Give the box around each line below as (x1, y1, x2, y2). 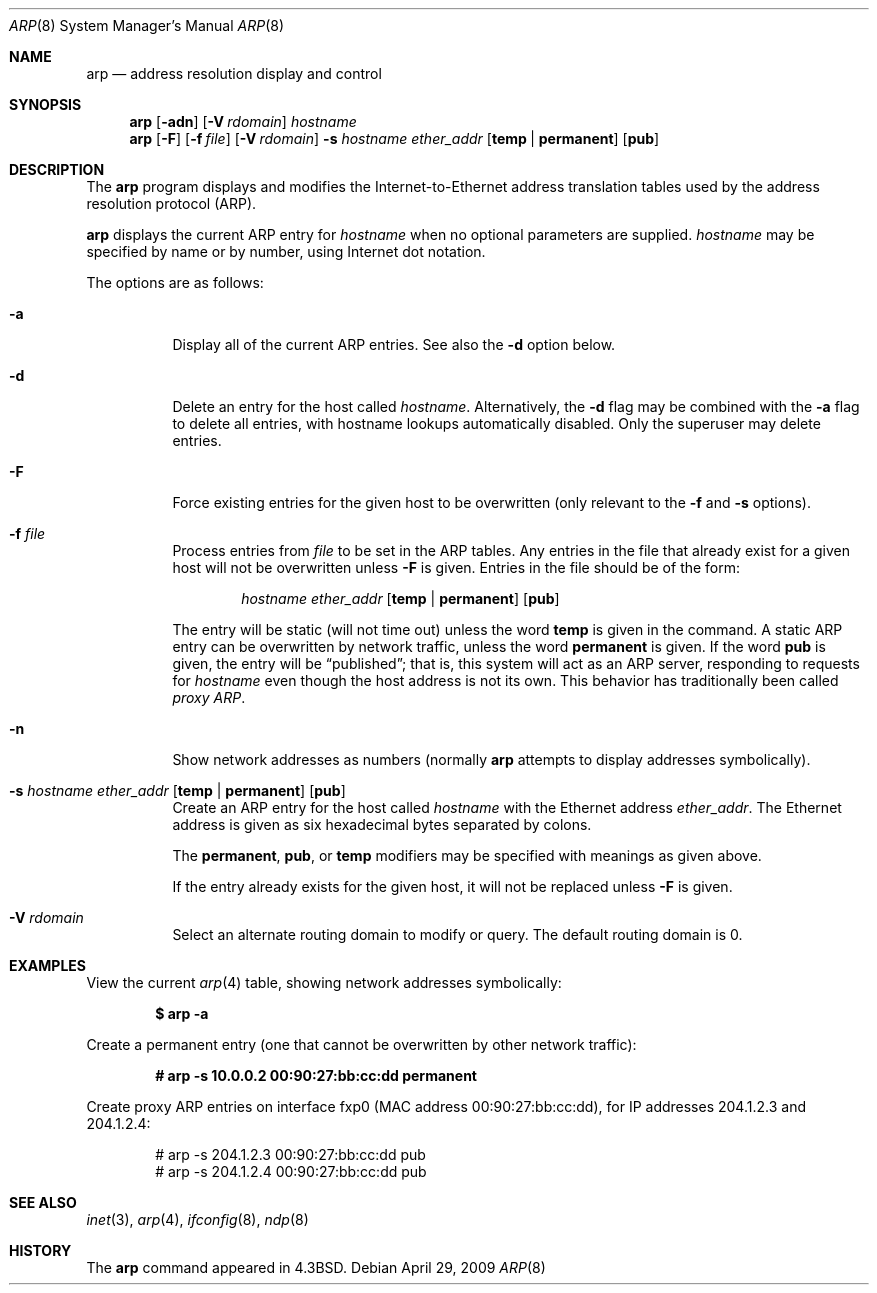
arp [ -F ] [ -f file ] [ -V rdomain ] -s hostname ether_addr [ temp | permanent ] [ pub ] (129, 130, 660, 147)
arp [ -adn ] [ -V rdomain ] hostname (129, 113, 357, 130)
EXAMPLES (9, 957, 86, 974)
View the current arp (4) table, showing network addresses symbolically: (86, 974, 562, 991)
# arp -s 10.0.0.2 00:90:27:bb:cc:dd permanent (155, 1067, 477, 1084)
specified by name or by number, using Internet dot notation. (86, 243, 486, 260)
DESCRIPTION (9, 161, 105, 178)
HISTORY (9, 1242, 72, 1259)
